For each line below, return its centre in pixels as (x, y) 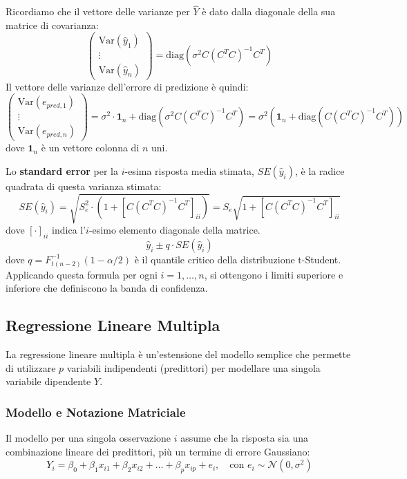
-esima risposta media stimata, (189, 170)
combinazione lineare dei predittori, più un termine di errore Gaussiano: (158, 451)
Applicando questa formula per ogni (82, 274)
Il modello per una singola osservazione (88, 437)
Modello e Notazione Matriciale (96, 412)
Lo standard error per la (62, 170)
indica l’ (69, 230)
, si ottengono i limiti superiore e (274, 274)
